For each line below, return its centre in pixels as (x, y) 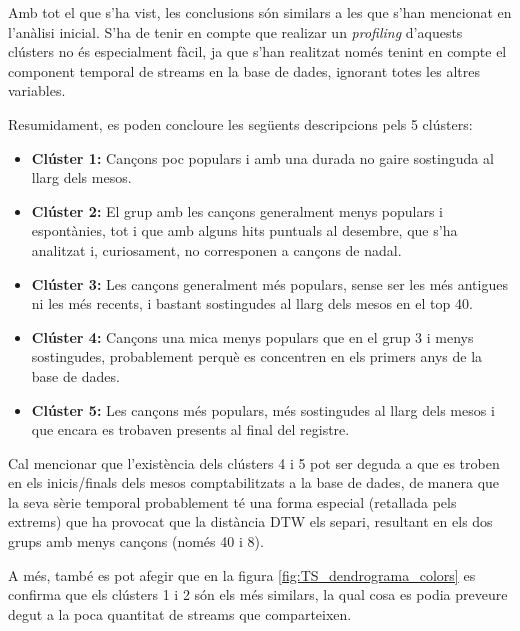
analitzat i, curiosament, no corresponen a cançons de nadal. (216, 249)
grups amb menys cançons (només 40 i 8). (136, 541)
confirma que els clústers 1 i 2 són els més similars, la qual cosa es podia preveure (258, 594)
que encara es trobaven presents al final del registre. (190, 429)
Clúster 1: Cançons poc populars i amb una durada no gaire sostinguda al (262, 157)
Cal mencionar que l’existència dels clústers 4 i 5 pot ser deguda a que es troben (254, 462)
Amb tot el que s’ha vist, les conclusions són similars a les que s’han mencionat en (260, 12)
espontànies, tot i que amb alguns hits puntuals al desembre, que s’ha (244, 230)
